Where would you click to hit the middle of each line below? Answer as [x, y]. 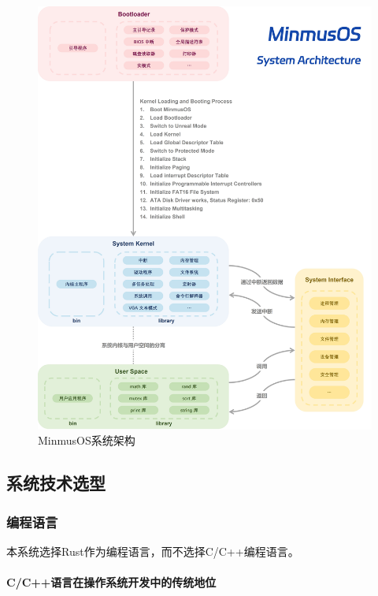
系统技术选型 [56, 483]
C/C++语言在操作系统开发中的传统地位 [111, 582]
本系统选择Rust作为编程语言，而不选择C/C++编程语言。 [153, 551]
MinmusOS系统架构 [87, 440]
